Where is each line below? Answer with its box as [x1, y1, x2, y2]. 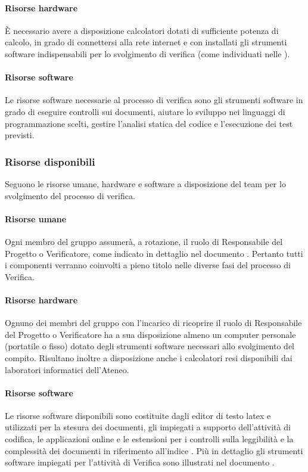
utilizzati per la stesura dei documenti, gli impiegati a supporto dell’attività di [5, 421, 291, 433]
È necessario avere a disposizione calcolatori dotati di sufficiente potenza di [5, 24, 279, 36]
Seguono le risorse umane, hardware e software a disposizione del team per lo [5, 177, 286, 190]
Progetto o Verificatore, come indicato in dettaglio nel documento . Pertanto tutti [5, 247, 303, 259]
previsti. [5, 129, 35, 141]
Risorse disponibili [5, 154, 95, 169]
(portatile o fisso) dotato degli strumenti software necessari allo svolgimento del [5, 340, 294, 352]
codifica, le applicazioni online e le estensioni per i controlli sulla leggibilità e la [5, 433, 294, 445]
